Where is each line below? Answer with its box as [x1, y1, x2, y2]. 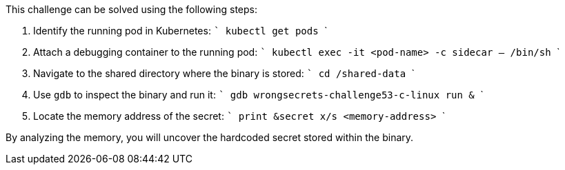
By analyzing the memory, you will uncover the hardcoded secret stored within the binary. [6, 131, 414, 143]
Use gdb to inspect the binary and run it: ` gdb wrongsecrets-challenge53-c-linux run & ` [33, 89, 484, 100]
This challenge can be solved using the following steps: [6, 3, 257, 15]
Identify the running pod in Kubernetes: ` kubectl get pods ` [33, 25, 328, 36]
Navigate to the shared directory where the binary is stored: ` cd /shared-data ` [33, 67, 415, 79]
